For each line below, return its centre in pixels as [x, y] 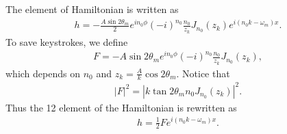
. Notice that [203, 73]
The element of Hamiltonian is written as [92, 9]
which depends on [43, 73]
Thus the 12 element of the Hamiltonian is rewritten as [121, 107]
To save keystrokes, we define [67, 41]
